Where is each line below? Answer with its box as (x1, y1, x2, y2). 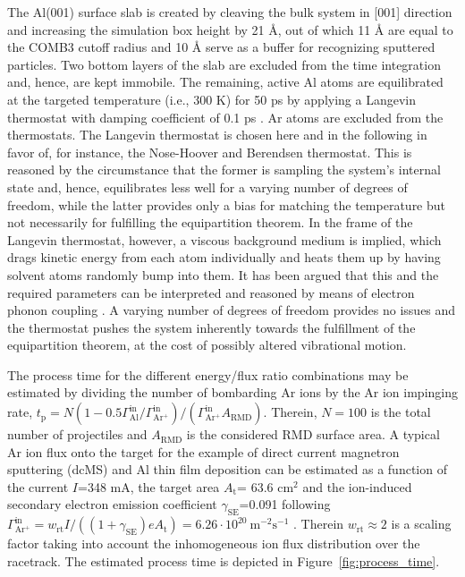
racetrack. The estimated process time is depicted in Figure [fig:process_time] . (7, 551, 440, 570)
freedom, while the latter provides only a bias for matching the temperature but (7, 195, 446, 214)
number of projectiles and (7, 425, 148, 444)
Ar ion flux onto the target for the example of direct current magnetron (7, 442, 400, 461)
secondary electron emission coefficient (7, 495, 217, 513)
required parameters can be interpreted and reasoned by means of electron (7, 283, 415, 301)
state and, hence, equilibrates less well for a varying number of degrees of (7, 177, 408, 196)
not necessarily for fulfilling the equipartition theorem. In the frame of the (7, 213, 413, 232)
